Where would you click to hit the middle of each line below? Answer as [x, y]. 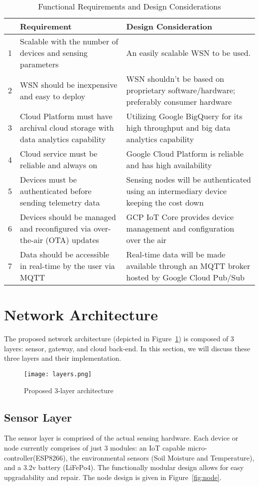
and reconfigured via [56, 228]
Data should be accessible [65, 254]
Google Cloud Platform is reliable [185, 153]
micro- [197, 447]
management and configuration [180, 228]
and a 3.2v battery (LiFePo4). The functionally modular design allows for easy [124, 467]
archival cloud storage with [67, 127]
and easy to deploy [53, 96]
